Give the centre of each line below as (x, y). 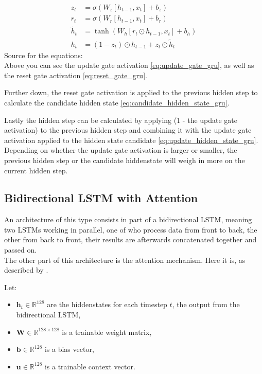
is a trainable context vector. (90, 366)
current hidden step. (36, 170)
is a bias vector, (69, 349)
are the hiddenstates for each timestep (107, 304)
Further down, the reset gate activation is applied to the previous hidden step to (131, 92)
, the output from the (206, 304)
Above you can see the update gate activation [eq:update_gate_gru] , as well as (129, 65)
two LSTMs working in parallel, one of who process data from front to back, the (131, 229)
